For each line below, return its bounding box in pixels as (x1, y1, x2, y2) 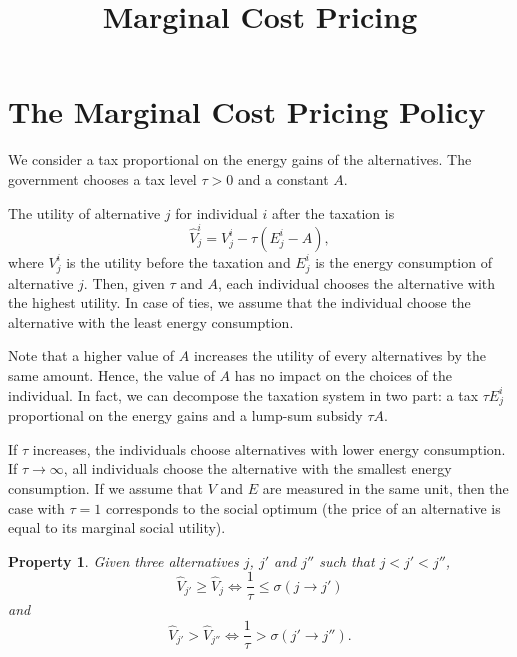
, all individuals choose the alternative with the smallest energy (63, 458, 452, 479)
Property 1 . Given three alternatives (8, 550, 239, 571)
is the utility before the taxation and (66, 251, 291, 272)
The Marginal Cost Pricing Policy (8, 91, 486, 132)
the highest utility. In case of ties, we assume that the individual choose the (8, 292, 471, 313)
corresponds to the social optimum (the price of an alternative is (105, 497, 501, 518)
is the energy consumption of (315, 251, 492, 272)
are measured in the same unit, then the (262, 478, 509, 499)
